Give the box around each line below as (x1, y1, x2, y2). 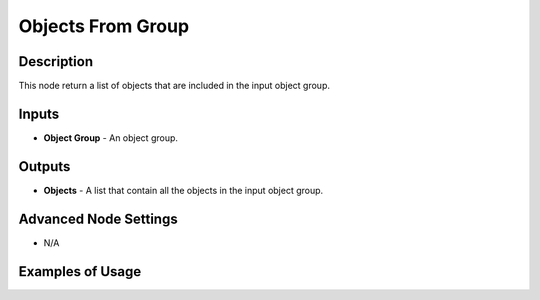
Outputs (18, 158, 71, 175)
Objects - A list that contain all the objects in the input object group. (43, 184, 324, 196)
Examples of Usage (18, 263, 142, 280)
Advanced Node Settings (18, 210, 179, 227)
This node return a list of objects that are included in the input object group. (18, 80, 330, 92)
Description (18, 53, 94, 70)
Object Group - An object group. (43, 131, 179, 144)
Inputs (18, 105, 60, 122)
